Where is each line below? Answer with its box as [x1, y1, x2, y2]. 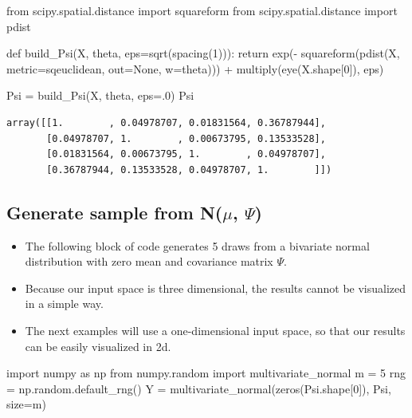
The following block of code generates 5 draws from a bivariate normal [25, 237, 370, 254]
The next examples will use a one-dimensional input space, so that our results [25, 321, 406, 338]
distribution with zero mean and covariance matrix [25, 253, 273, 270]
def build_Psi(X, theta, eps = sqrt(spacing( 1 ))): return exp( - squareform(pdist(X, [6, 45, 400, 61]
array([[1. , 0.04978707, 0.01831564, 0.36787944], [6, 116, 326, 128]
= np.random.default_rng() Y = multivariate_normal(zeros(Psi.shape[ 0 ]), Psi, [6, 380, 391, 396]
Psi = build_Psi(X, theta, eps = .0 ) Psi [6, 87, 194, 104]
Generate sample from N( [6, 199, 223, 224]
